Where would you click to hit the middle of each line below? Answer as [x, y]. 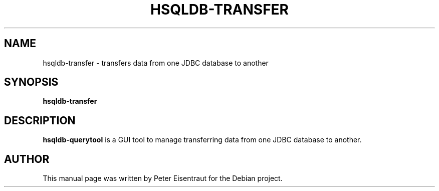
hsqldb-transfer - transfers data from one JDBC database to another [156, 63]
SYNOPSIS [31, 82]
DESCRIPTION [40, 120]
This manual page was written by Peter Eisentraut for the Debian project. [163, 178]
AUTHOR [27, 159]
